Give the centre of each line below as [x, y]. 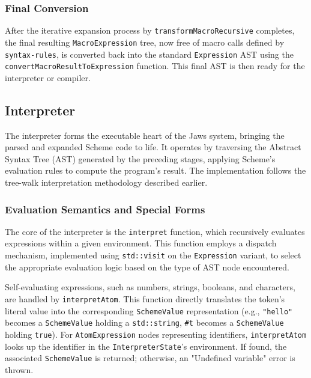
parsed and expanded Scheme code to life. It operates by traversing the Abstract [153, 147]
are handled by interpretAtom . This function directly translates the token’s [145, 298]
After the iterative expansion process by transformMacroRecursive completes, [150, 30]
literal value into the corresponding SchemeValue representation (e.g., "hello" [149, 310]
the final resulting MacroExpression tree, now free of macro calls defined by [145, 42]
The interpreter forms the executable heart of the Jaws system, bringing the [145, 135]
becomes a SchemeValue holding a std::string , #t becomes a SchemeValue [144, 322]
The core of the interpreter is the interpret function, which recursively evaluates [155, 231]
